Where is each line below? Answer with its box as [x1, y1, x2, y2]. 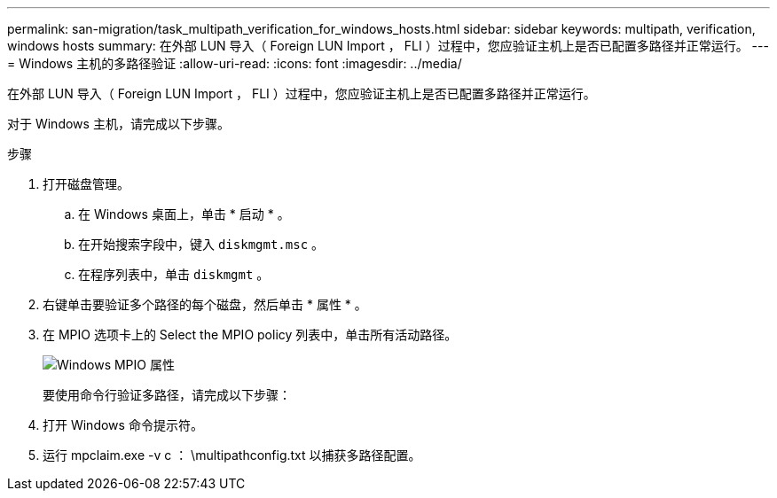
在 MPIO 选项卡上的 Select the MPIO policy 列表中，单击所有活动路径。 [43, 327, 458, 342]
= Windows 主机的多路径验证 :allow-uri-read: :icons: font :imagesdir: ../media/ [7, 56, 462, 71]
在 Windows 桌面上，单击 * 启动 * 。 [78, 206, 290, 222]
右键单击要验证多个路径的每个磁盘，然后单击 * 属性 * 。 [43, 297, 367, 312]
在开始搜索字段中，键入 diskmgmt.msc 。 [78, 237, 325, 252]
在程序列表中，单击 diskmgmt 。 [78, 267, 270, 282]
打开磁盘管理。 [43, 176, 129, 191]
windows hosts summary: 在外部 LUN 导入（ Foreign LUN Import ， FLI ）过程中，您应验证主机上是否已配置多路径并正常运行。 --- [7, 38, 769, 53]
